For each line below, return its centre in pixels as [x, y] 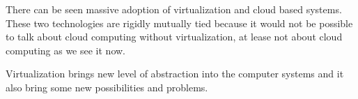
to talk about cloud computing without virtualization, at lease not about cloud [174, 37]
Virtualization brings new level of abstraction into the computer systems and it [175, 74]
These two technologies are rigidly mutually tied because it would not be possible [179, 23]
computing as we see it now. [66, 50]
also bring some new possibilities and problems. [107, 87]
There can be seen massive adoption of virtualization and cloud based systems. [174, 9]
